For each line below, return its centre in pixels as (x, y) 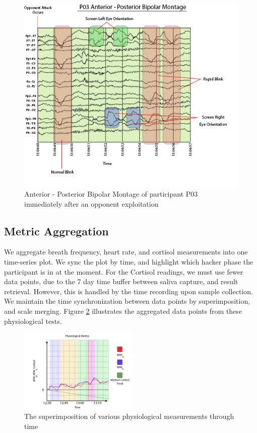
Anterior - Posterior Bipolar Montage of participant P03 (111, 194)
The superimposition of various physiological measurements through (129, 416)
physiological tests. (33, 321)
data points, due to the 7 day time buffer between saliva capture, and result (121, 281)
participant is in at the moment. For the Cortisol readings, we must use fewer (124, 271)
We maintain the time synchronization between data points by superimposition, (127, 301)
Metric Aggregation (56, 231)
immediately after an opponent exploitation (91, 203)
